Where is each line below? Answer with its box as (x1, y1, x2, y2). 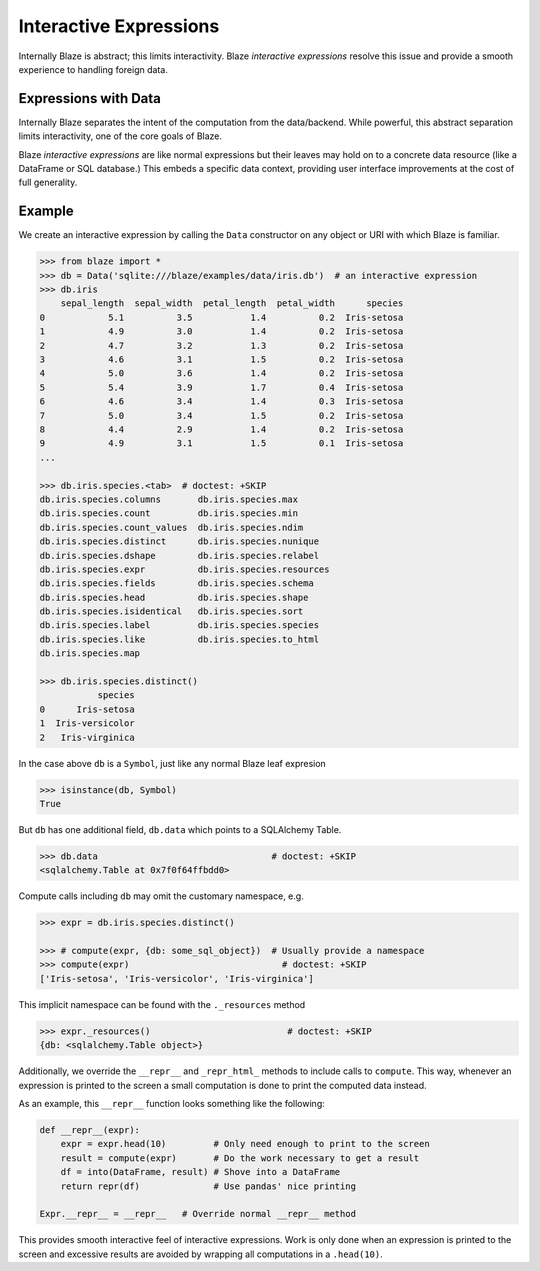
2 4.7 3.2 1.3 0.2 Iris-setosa (39, 340, 404, 351)
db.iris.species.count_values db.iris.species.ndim (39, 521, 304, 533)
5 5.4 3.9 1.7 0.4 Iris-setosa (39, 381, 404, 393)
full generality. (18, 176, 78, 189)
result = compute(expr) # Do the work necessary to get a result (60, 1152, 420, 1164)
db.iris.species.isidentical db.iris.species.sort (39, 606, 304, 617)
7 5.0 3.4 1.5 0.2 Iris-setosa (39, 410, 404, 421)
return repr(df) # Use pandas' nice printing (60, 1180, 357, 1192)
